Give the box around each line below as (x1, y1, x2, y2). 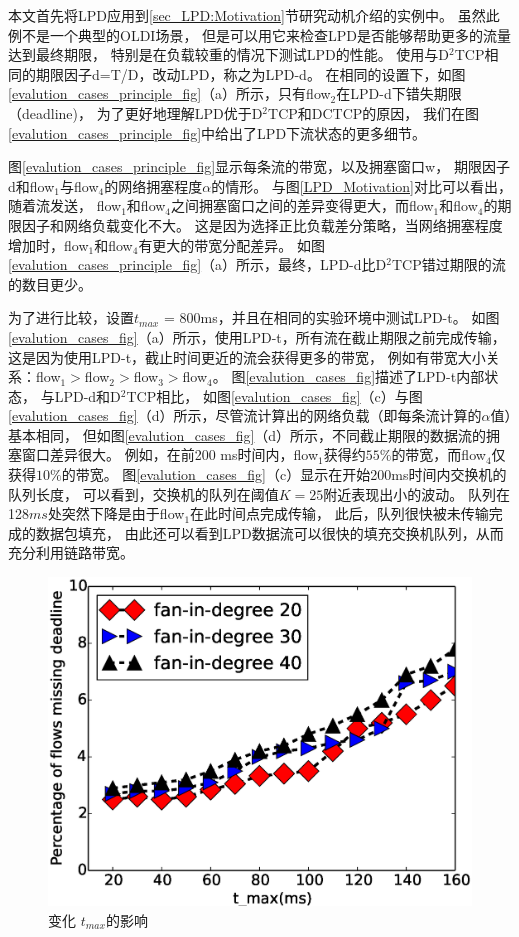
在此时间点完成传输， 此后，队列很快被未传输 (190, 503, 489, 524)
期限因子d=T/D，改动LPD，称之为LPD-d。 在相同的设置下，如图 (35, 63, 466, 84)
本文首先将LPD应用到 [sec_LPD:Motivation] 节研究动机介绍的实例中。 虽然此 (8, 5, 500, 25)
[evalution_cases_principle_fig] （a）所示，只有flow (8, 83, 331, 104)
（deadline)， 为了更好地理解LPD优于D (8, 102, 263, 123)
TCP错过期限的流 (391, 254, 506, 275)
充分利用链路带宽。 (8, 542, 134, 563)
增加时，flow (8, 234, 89, 255)
